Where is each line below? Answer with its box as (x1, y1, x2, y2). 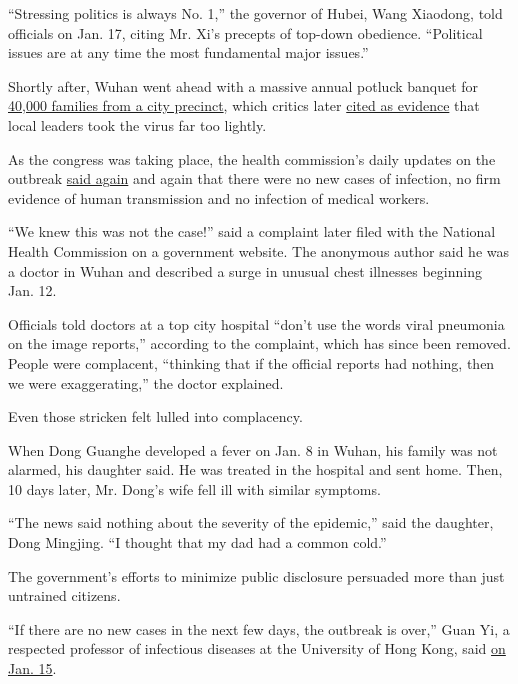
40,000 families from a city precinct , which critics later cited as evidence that (8, 95, 480, 116)
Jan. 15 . (8, 658, 57, 679)
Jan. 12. (8, 280, 57, 301)
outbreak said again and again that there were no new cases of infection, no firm (8, 168, 501, 189)
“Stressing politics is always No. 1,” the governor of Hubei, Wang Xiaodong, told (8, 3, 503, 23)
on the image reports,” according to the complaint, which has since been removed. (8, 333, 511, 354)
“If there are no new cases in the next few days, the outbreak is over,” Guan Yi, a (8, 618, 510, 639)
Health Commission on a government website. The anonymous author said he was (8, 240, 509, 261)
